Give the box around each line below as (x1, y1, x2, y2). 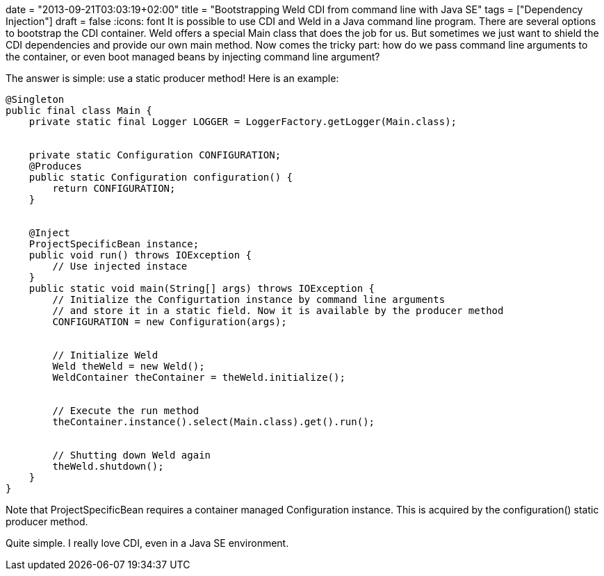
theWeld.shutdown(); (52, 461, 164, 472)
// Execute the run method (52, 405, 199, 416)
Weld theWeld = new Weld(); (52, 361, 205, 372)
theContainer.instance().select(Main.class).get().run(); (52, 416, 375, 427)
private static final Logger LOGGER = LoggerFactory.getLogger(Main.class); (28, 116, 457, 127)
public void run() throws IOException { (28, 249, 252, 261)
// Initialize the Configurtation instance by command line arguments (52, 294, 446, 305)
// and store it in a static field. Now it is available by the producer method (52, 305, 504, 316)
